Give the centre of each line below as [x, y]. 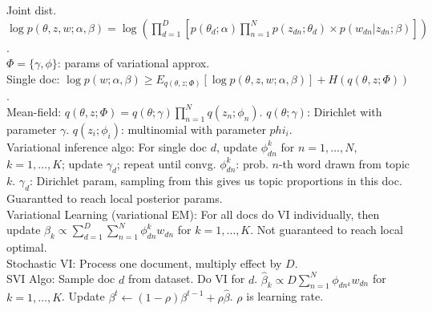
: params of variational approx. [133, 63]
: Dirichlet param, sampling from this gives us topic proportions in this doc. [216, 181]
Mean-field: [34, 111]
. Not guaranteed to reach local [327, 230]
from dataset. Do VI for [186, 279]
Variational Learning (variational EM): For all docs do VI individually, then [193, 214]
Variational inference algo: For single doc [107, 146]
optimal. [27, 247]
